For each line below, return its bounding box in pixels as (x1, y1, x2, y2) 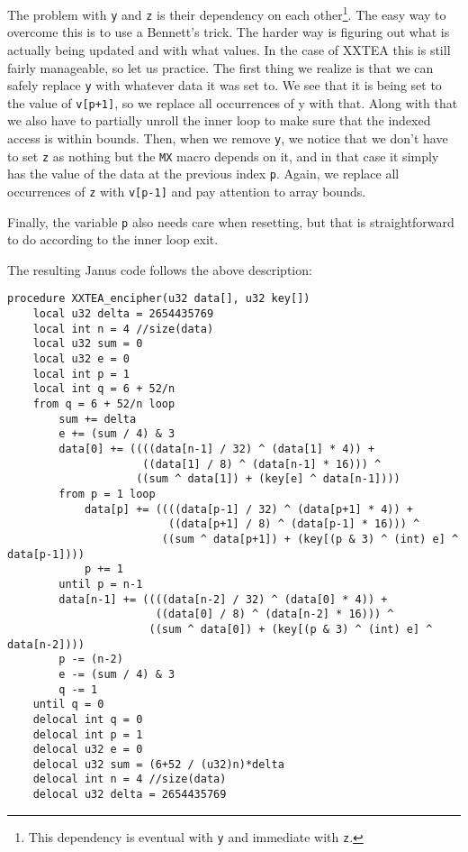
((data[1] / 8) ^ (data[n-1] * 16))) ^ (142, 457, 382, 471)
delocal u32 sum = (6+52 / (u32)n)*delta (32, 757, 284, 771)
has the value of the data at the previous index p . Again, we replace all (7, 164, 400, 183)
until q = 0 (32, 698, 104, 711)
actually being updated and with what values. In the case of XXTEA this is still (7, 40, 451, 59)
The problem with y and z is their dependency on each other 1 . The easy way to (7, 3, 446, 23)
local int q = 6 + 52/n (32, 382, 175, 396)
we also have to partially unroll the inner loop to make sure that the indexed (7, 111, 431, 130)
